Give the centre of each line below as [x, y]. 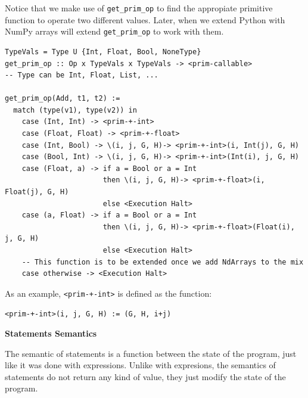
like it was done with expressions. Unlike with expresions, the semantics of [140, 365]
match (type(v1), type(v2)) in [75, 110]
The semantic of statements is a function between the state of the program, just [151, 353]
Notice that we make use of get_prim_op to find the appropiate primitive [139, 8]
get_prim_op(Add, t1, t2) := [63, 99]
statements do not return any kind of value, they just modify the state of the [145, 376]
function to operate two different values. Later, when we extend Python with [145, 19]
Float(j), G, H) [37, 192]
